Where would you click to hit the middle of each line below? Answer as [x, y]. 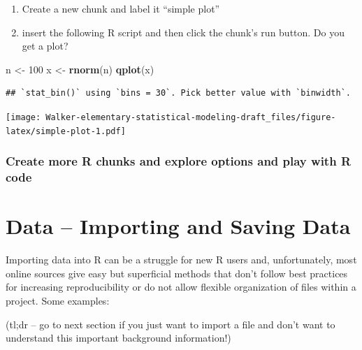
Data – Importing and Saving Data [178, 226]
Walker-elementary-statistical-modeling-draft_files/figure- [191, 117]
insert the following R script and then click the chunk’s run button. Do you [183, 32]
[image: [23, 117]
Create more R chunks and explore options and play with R [179, 161]
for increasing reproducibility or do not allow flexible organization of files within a [181, 287]
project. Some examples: [58, 300]
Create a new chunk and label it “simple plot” [121, 8]
